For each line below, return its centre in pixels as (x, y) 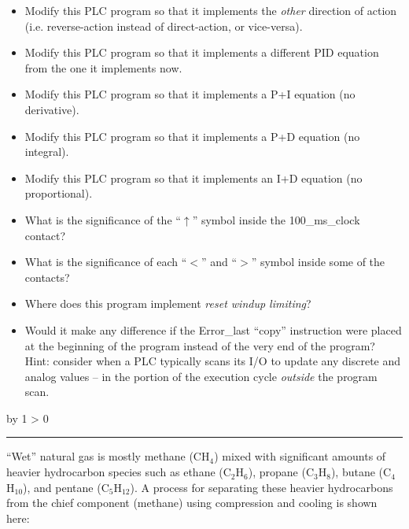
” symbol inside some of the (318, 262)
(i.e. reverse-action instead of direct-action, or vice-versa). (164, 26)
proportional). (59, 193)
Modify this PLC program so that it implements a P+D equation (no (192, 136)
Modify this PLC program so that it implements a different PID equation (202, 52)
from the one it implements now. (103, 67)
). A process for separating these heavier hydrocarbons (262, 487)
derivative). (52, 109)
